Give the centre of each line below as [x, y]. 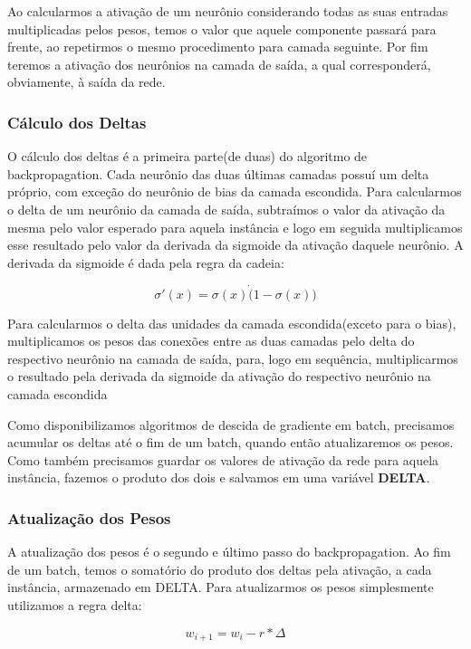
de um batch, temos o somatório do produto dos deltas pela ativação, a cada [220, 569]
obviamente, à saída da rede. [87, 82]
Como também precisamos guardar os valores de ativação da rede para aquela [223, 459]
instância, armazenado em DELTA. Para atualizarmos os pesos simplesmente [221, 587]
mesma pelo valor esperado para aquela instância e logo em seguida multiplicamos [235, 227]
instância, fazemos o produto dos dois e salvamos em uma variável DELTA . [219, 477]
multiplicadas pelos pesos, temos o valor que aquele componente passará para [222, 29]
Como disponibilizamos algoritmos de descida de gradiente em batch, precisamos [231, 424]
